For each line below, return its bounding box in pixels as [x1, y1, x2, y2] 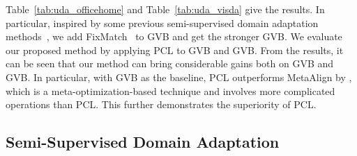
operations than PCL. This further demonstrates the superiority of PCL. [6, 97, 317, 112]
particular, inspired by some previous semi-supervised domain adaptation [6, 15, 319, 30]
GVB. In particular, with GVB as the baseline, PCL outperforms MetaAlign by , [6, 69, 352, 84]
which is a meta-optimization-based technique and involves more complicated [6, 83, 335, 98]
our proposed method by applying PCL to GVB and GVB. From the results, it [6, 42, 344, 57]
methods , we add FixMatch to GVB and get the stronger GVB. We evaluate [6, 29, 342, 44]
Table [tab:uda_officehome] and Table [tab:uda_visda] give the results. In [6, 2, 325, 16]
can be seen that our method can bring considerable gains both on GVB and [6, 56, 334, 71]
